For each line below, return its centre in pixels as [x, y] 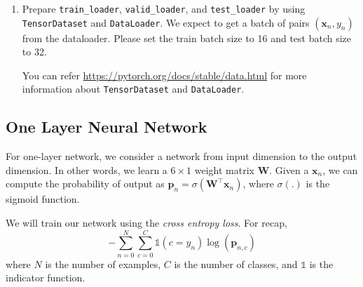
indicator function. [46, 278]
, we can [340, 169]
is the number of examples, [103, 263]
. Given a [289, 169]
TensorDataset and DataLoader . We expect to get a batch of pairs [166, 22]
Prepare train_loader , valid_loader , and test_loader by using [164, 8]
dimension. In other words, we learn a [87, 169]
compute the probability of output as [85, 183]
